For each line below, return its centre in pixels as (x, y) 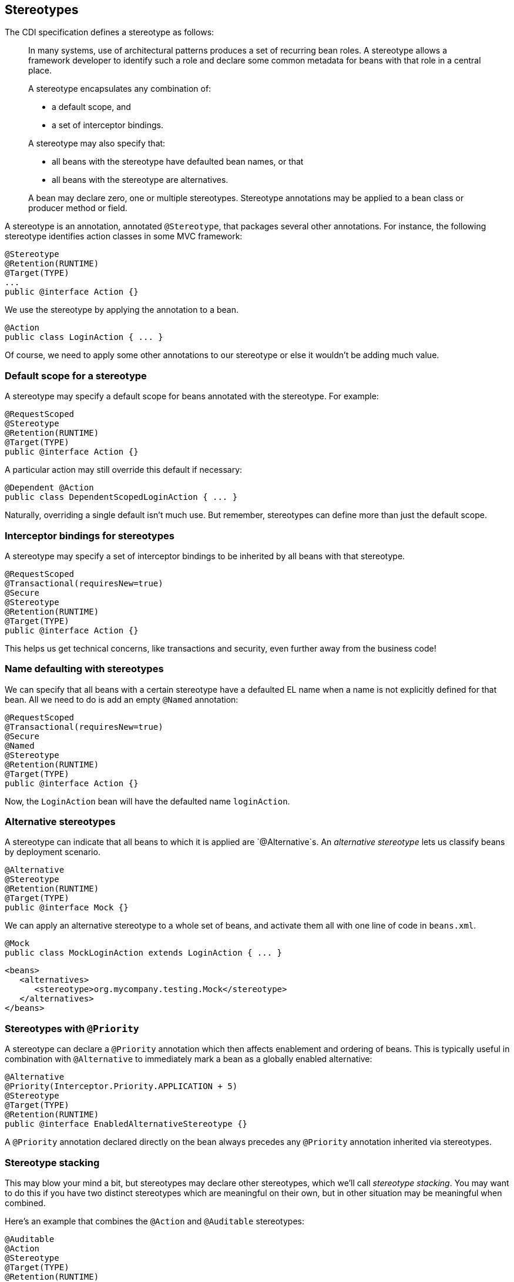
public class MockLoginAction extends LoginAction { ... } (144, 953)
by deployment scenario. (53, 852)
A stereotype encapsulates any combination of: (120, 89)
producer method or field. (78, 208)
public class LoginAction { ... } (84, 337)
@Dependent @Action (49, 488)
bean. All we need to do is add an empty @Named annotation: (122, 699)
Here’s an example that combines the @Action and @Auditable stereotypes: (154, 1221)
